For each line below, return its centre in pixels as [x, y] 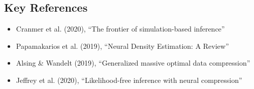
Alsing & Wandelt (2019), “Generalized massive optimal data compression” [133, 63]
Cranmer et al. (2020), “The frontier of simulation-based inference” [120, 29]
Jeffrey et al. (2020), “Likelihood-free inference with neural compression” [129, 80]
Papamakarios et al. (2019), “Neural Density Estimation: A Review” [122, 46]
